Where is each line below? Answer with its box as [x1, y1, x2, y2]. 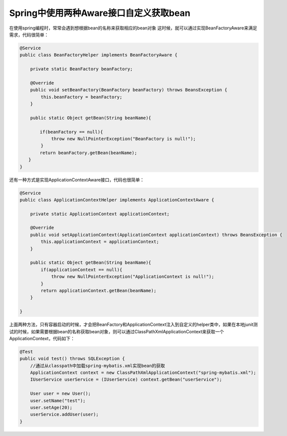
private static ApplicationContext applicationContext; [30, 211, 170, 217]
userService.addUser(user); [30, 412, 99, 418]
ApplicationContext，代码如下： [9, 335, 75, 341]
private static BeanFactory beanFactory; [30, 66, 133, 72]
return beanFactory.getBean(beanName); [40, 150, 137, 156]
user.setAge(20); [30, 405, 73, 411]
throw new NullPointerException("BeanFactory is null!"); [51, 136, 196, 142]
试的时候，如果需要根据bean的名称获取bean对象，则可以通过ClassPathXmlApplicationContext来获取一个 [9, 328, 224, 334]
